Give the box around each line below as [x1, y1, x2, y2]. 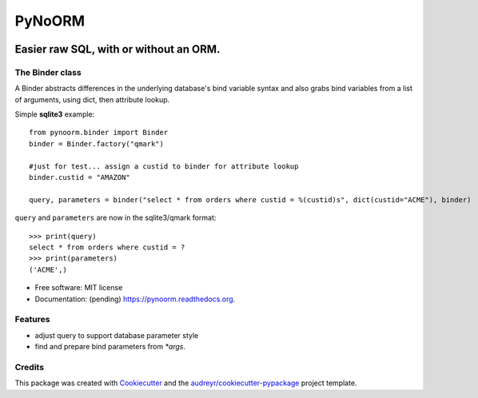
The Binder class [14, 66, 82, 78]
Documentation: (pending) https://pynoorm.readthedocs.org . [34, 294, 236, 304]
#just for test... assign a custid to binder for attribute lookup [29, 161, 299, 171]
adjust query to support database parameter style [34, 330, 199, 340]
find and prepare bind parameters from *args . [34, 342, 186, 352]
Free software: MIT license [34, 283, 123, 293]
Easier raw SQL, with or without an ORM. [14, 42, 221, 56]
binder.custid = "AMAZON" [29, 173, 131, 182]
